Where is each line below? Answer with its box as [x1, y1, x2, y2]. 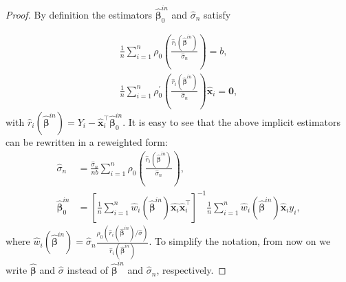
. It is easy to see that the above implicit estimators [122, 114, 341, 129]
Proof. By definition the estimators [6, 7, 153, 21]
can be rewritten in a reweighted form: [6, 134, 168, 149]
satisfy [204, 7, 231, 21]
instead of [67, 263, 109, 277]
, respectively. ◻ [156, 263, 226, 277]
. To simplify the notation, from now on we [149, 234, 331, 248]
